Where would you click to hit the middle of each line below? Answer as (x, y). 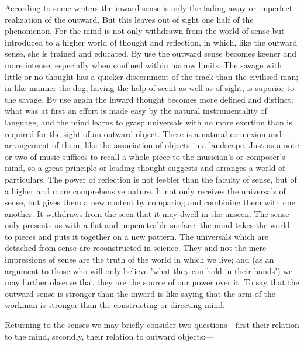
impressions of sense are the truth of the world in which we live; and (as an (139, 259)
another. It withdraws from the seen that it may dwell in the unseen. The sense (147, 213)
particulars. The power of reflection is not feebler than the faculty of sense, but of (151, 179)
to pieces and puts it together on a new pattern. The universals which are (137, 236)
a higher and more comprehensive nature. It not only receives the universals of (145, 191)
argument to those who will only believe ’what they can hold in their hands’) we (149, 270)
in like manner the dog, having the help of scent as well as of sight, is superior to (150, 88)
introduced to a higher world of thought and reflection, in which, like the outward (151, 42)
